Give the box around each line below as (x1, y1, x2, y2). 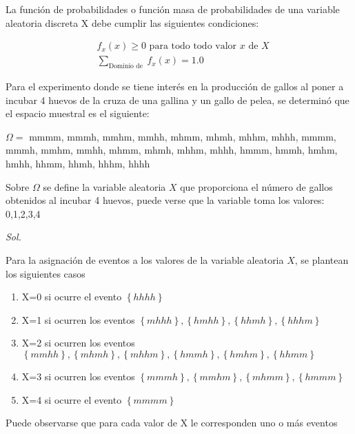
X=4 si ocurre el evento (21, 392, 122, 406)
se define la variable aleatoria (43, 179, 166, 194)
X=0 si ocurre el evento (21, 289, 122, 304)
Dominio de (108, 63, 143, 70)
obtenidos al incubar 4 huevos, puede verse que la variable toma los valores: (6, 193, 325, 207)
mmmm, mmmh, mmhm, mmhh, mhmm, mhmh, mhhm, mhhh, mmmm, (29, 129, 336, 143)
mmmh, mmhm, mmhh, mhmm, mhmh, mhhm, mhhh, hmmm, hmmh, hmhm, (6, 143, 338, 157)
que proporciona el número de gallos (180, 179, 333, 194)
